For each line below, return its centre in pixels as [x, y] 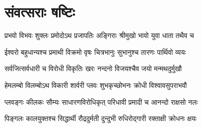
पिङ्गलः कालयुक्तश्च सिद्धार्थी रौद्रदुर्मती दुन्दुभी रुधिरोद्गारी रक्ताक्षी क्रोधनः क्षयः [101, 118]
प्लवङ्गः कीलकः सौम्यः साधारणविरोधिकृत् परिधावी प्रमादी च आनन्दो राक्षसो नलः [101, 102]
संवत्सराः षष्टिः [40, 12]
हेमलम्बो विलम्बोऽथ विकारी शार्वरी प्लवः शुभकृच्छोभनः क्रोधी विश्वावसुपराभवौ [96, 85]
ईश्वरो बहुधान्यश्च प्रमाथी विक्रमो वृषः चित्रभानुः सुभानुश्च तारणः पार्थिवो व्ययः [95, 52]
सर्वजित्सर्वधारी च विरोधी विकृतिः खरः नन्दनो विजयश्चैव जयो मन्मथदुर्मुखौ [93, 68]
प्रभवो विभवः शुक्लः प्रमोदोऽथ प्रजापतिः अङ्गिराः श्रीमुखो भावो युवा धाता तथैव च [99, 35]
